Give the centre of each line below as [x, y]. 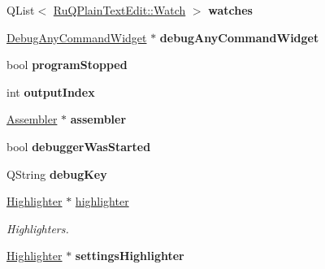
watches [230, 10]
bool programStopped [67, 65]
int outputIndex [51, 91]
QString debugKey [57, 174]
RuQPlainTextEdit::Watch [119, 10]
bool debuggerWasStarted [79, 146]
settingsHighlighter [130, 256]
